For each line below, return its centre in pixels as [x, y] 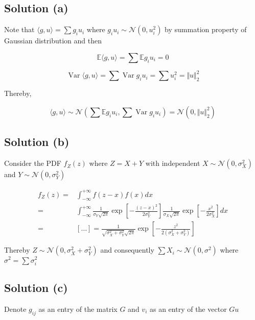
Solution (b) [37, 142]
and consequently [127, 250]
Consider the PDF [33, 163]
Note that [19, 29]
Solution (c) [36, 288]
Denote [15, 309]
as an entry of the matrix [78, 309]
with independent [173, 163]
